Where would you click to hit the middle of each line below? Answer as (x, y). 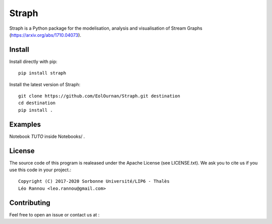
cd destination (37, 103)
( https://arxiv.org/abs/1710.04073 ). (45, 35)
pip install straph (42, 73)
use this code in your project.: (40, 170)
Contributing (30, 203)
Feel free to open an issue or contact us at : (54, 214)
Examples (25, 124)
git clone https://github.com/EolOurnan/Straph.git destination (99, 96)
